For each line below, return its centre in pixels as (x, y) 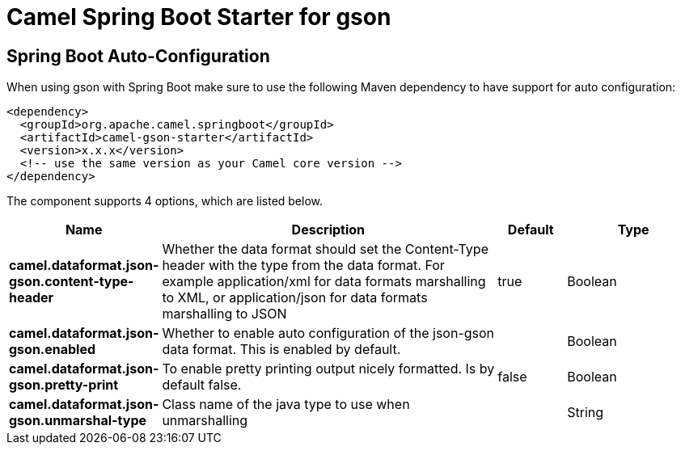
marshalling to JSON (224, 314)
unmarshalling (205, 421)
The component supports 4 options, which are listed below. (165, 201)
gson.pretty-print (64, 385)
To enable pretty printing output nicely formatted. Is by (328, 369)
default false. (202, 385)
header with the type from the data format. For (303, 266)
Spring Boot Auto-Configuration (138, 56)
